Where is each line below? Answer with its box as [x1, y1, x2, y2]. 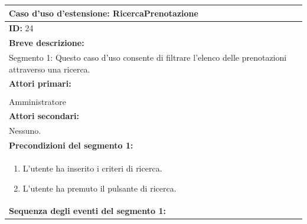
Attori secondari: [9, 110, 79, 122]
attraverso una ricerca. [9, 62, 90, 75]
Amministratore [9, 95, 66, 107]
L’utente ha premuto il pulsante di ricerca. [22, 182, 177, 194]
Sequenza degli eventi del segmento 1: [9, 205, 166, 217]
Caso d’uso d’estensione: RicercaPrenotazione [9, 6, 198, 19]
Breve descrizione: [9, 37, 84, 49]
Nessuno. [9, 124, 41, 137]
